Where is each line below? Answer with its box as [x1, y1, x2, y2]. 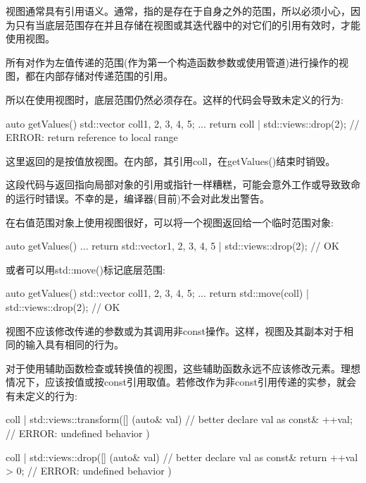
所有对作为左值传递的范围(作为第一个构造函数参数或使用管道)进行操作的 [6, 54, 339, 69]
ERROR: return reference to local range [6, 130, 178, 145]
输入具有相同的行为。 [25, 337, 124, 352]
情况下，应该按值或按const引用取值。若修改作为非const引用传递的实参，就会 [6, 374, 356, 389]
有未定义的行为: [6, 388, 77, 403]
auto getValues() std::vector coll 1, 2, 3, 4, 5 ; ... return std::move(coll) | [6, 286, 309, 300]
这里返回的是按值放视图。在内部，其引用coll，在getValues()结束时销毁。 [6, 153, 336, 168]
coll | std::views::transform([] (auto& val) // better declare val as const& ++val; [6, 412, 353, 427]
